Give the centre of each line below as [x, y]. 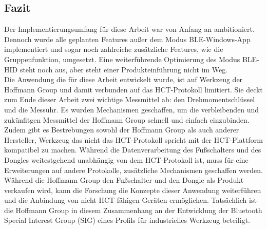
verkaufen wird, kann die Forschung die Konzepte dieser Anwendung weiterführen [133, 190]
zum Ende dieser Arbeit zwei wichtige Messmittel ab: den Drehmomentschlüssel [130, 99]
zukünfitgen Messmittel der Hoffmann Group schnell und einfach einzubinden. [127, 119]
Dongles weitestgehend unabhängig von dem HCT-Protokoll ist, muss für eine [126, 159]
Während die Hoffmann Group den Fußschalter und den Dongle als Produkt [124, 180]
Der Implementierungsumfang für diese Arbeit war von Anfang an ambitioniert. [129, 29]
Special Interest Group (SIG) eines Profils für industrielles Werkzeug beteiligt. [127, 220]
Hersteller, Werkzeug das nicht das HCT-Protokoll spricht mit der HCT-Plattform [133, 139]
